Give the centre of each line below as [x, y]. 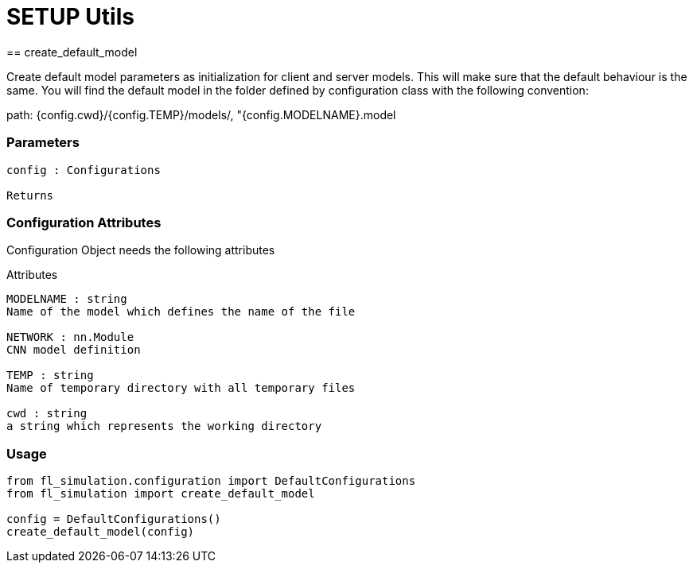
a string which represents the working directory [164, 426]
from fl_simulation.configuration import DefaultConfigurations [211, 481]
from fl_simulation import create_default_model [161, 494]
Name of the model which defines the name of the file [181, 312]
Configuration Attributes [84, 222]
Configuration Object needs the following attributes [141, 250]
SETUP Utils [70, 17]
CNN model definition [74, 350]
